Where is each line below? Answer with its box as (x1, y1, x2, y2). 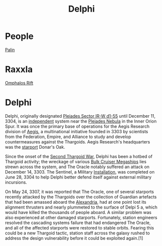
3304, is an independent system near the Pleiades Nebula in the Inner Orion (5, 118, 157, 124)
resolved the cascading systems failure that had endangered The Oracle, (5, 220, 151, 226)
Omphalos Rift (5, 80, 33, 86)
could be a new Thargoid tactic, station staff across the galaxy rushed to (5, 230, 150, 236)
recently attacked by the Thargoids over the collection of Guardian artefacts (5, 193, 157, 200)
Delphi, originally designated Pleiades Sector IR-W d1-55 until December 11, (5, 113, 156, 119)
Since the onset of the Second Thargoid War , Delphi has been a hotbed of (5, 153, 153, 159)
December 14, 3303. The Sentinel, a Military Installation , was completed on (5, 169, 155, 175)
